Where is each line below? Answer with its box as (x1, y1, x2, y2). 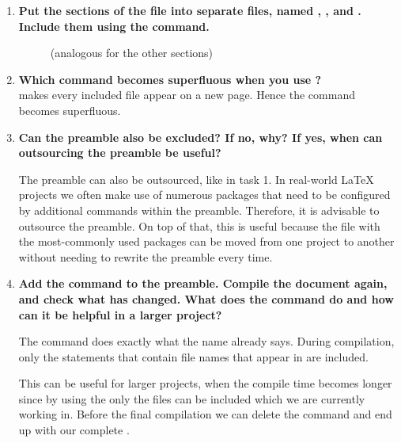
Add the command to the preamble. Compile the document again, (18, 275, 388, 292)
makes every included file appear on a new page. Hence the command (18, 86, 355, 103)
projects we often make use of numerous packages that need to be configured (18, 186, 391, 203)
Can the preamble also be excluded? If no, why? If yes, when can (18, 128, 383, 145)
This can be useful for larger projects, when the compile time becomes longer (18, 375, 392, 391)
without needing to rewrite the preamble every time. (18, 248, 273, 265)
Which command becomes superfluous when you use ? (18, 71, 322, 87)
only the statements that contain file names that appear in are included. (18, 348, 369, 365)
